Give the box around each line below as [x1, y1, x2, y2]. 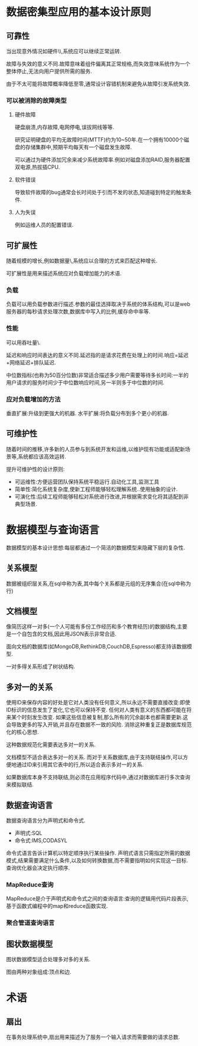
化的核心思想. [6, 729, 40, 736]
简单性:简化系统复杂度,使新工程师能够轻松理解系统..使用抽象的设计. [14, 485, 178, 492]
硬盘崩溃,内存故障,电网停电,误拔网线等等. [14, 124, 114, 131]
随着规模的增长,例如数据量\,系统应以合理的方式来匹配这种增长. [6, 257, 158, 264]
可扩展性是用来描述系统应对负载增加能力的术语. [6, 270, 122, 277]
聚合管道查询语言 [6, 919, 55, 927]
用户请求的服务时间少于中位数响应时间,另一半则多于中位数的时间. [6, 378, 165, 386]
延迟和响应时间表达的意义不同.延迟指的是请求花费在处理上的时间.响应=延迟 [6, 351, 189, 358]
